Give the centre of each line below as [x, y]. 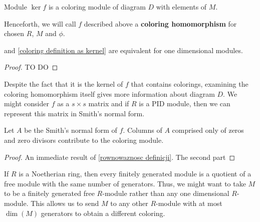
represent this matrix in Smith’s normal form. [74, 113]
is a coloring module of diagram [97, 7]
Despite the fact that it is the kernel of [64, 83]
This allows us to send [65, 203]
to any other [129, 203]
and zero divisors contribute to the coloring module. [84, 140]
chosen [14, 33]
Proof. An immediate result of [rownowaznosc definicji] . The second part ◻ [120, 157]
